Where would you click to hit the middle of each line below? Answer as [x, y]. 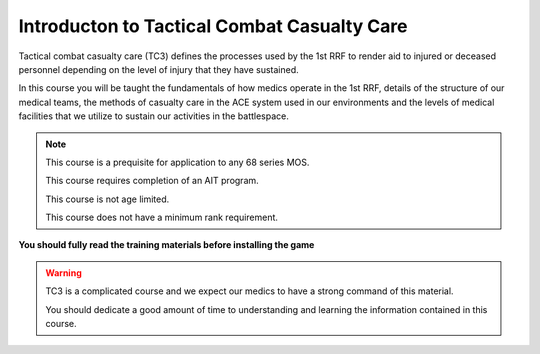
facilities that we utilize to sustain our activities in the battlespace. [154, 116]
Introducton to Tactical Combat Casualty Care [213, 26]
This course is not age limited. [107, 199]
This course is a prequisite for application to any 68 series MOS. [177, 162]
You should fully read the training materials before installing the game [166, 245]
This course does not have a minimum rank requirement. [162, 217]
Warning [63, 272]
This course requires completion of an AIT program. [152, 181]
